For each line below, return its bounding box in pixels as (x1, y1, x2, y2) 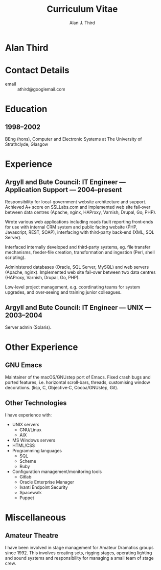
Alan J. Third (69, 20, 95, 26)
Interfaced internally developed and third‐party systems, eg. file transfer (5, 244, 151, 250)
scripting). (5, 254, 26, 260)
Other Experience (5, 341, 78, 352)
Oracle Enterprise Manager (19, 479, 74, 485)
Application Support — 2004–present (5, 186, 122, 194)
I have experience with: (5, 412, 52, 418)
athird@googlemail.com (17, 86, 66, 92)
